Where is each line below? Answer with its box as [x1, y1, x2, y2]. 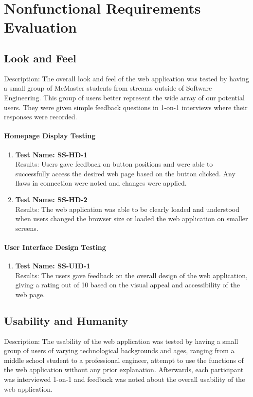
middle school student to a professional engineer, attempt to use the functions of [4, 355, 244, 365]
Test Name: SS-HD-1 [15, 149, 88, 159]
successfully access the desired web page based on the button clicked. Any [15, 168, 235, 178]
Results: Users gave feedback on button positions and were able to [15, 159, 213, 169]
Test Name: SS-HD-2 [15, 194, 88, 204]
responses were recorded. [4, 112, 77, 122]
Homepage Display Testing [4, 131, 96, 141]
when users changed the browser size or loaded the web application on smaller [15, 213, 248, 224]
